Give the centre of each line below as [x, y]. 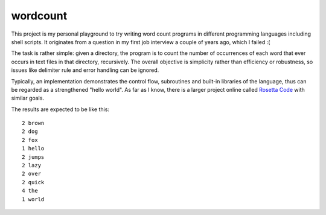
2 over [32, 174]
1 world [33, 199]
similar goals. [28, 98]
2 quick [33, 182]
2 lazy [32, 165]
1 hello [33, 149]
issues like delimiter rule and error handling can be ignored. [85, 70]
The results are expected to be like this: [60, 109]
